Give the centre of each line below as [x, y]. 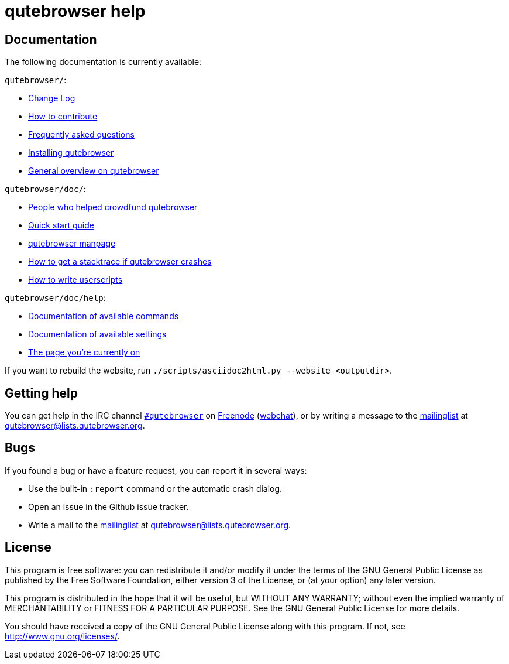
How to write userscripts [75, 280]
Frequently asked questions [81, 135]
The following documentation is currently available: [103, 62]
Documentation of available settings [97, 334]
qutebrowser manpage [72, 244]
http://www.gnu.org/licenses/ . [62, 636]
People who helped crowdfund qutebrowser [113, 207]
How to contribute [63, 117]
